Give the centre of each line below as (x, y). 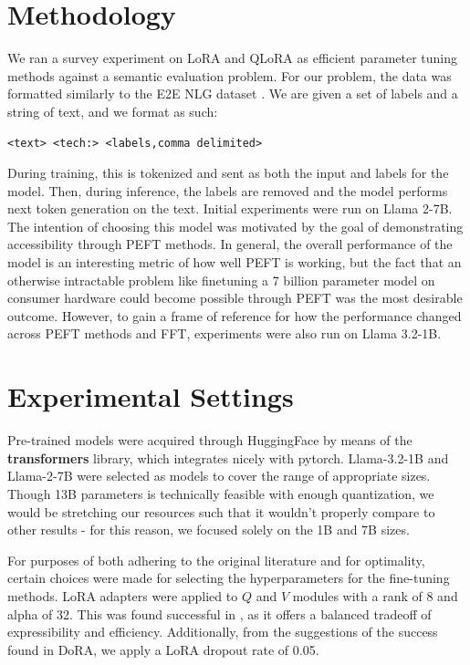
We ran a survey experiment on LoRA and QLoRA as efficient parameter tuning (233, 58)
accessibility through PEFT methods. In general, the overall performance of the (230, 244)
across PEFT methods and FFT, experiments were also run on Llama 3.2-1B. (225, 333)
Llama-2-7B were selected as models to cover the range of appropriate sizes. (219, 476)
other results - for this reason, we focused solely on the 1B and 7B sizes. (209, 530)
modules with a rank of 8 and (375, 595)
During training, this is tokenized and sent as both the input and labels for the (228, 173)
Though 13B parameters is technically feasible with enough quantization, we (221, 493)
